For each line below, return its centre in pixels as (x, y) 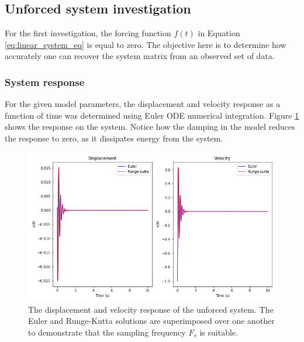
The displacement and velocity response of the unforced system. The (151, 309)
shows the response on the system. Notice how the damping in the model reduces (150, 127)
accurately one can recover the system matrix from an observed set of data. (140, 56)
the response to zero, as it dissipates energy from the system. (114, 138)
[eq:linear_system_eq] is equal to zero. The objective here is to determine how (146, 44)
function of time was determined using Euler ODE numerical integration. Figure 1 (152, 115)
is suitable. (219, 332)
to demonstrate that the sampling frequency (107, 332)
